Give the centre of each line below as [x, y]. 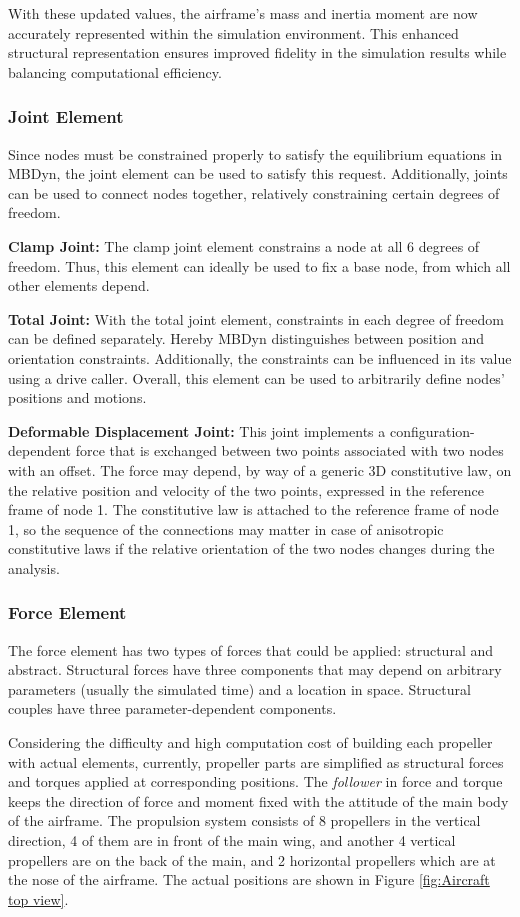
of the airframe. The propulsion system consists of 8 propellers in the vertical [244, 820]
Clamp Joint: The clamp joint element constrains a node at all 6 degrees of [244, 245]
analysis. [34, 567]
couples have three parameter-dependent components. [172, 708]
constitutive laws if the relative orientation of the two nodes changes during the [251, 548]
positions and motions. [77, 397]
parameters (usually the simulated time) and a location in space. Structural [239, 688]
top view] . [38, 898]
